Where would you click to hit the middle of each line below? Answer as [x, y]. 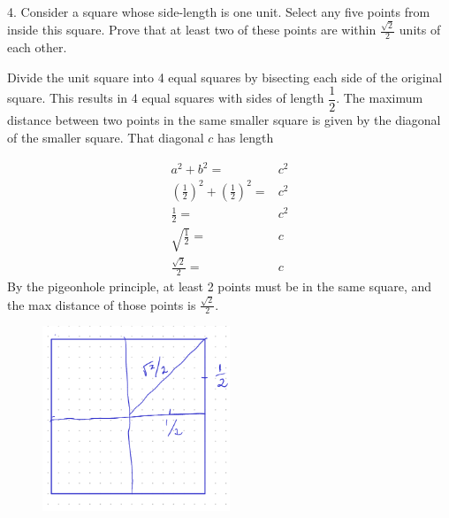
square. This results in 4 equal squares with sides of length [166, 98]
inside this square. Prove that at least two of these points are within [192, 30]
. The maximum [380, 98]
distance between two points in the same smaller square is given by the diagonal [224, 120]
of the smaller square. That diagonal [106, 137]
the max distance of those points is [102, 304]
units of [420, 30]
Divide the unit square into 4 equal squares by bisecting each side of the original [225, 77]
